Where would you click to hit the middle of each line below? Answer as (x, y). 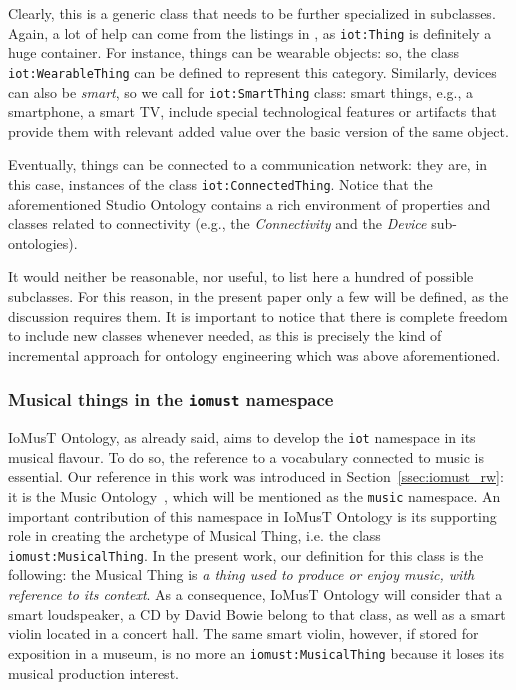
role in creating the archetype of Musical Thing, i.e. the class (194, 535)
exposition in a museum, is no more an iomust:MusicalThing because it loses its (256, 652)
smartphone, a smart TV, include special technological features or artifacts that (252, 111)
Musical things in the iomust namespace (171, 399)
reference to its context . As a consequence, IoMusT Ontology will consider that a (255, 594)
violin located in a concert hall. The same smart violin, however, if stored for (243, 633)
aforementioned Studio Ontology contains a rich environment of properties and (249, 203)
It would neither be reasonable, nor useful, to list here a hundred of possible (241, 276)
